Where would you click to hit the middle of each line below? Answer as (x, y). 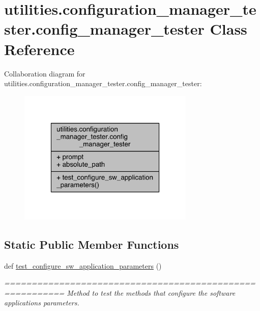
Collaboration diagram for (45, 73)
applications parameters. (42, 303)
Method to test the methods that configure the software (151, 292)
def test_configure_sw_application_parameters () (83, 265)
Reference (39, 49)
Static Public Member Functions (92, 244)
